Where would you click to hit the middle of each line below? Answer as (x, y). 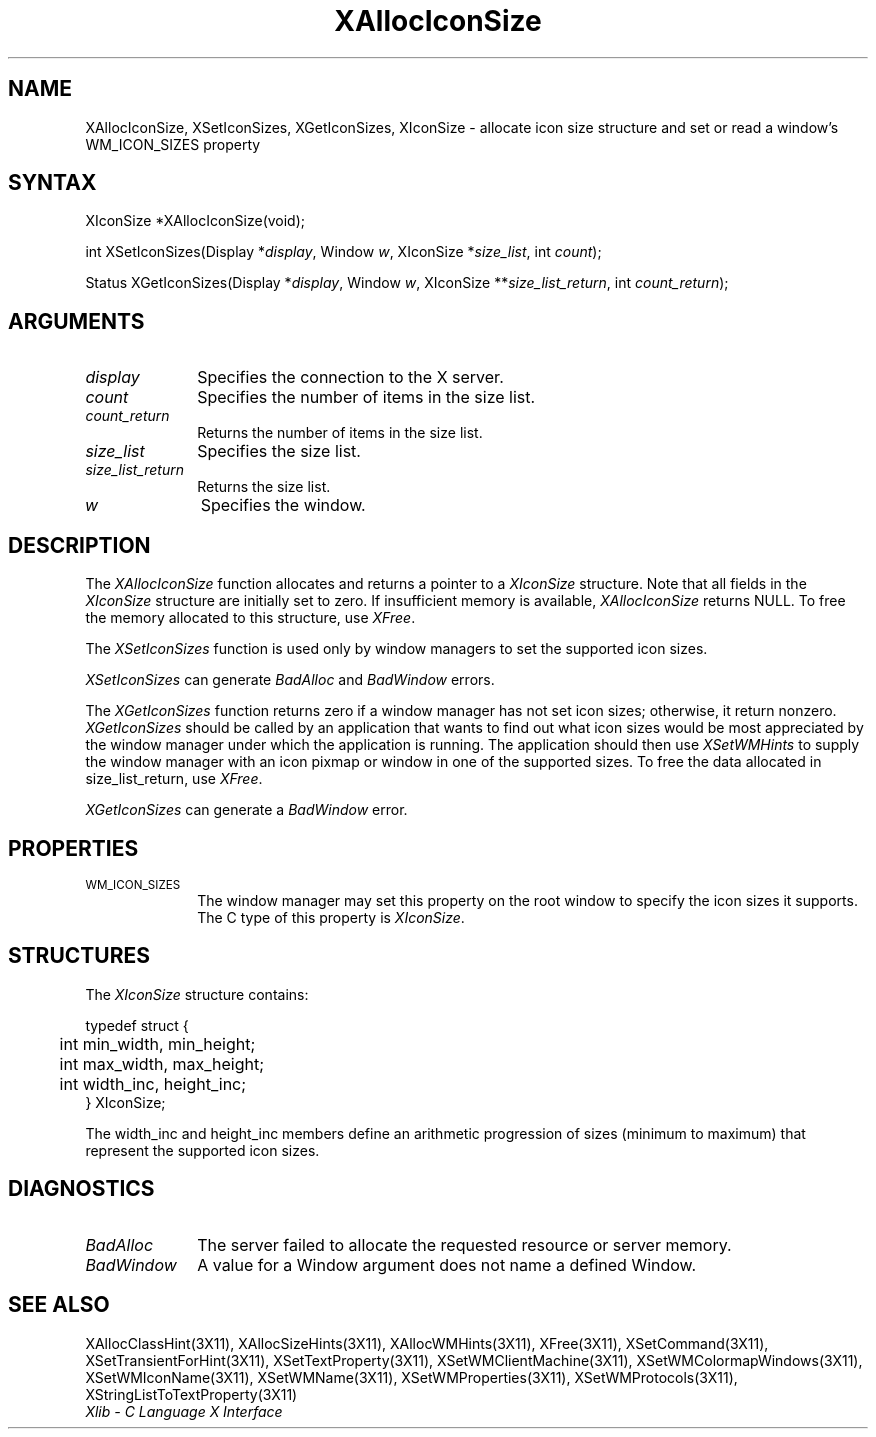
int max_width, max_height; (162, 1063)
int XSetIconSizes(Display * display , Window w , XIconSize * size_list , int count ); (343, 252)
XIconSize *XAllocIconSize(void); (195, 221)
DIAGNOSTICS (81, 1189)
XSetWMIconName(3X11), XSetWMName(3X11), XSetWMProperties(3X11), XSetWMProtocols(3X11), (411, 1377)
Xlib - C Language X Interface (184, 1411)
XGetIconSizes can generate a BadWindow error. (246, 810)
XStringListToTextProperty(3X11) (191, 1394)
